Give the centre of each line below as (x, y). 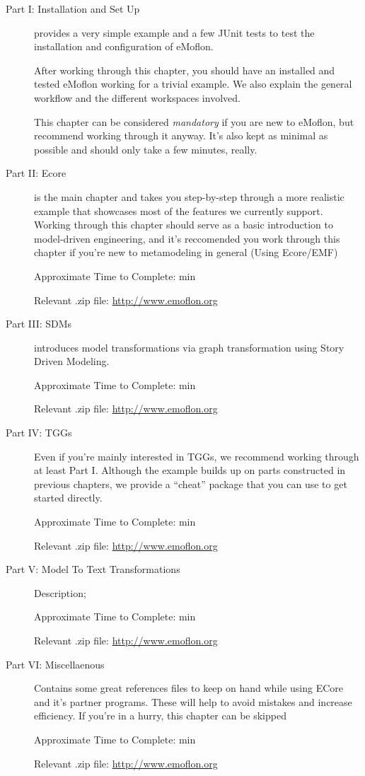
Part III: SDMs (39, 324)
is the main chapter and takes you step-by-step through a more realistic (189, 196)
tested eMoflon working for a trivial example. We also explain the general (193, 84)
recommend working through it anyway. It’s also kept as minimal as (181, 135)
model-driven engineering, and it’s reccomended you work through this (187, 238)
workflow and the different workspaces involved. (137, 97)
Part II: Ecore (36, 173)
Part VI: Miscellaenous (55, 664)
